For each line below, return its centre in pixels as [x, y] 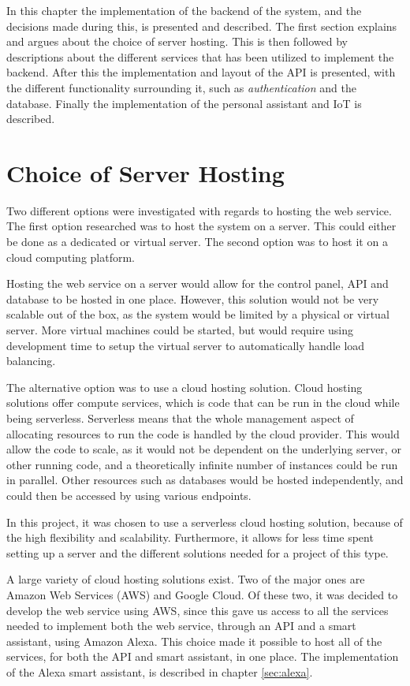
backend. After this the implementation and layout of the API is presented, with [201, 72]
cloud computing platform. [71, 257]
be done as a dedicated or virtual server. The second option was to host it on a [197, 242]
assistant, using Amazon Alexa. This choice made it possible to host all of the [194, 641]
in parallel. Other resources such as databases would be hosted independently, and [205, 480]
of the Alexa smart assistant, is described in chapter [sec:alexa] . [160, 671]
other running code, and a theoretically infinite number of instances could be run [202, 464]
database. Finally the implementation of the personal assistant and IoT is [184, 103]
